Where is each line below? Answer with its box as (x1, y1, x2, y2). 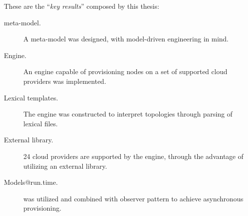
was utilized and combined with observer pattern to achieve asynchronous (23, 193, 244, 203)
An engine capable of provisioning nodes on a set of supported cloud (23, 66, 228, 77)
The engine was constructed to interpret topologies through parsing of (23, 109, 233, 119)
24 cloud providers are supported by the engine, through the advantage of (23, 151, 244, 161)
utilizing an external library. (23, 160, 107, 171)
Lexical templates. (4, 92, 58, 102)
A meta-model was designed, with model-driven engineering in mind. (23, 34, 229, 44)
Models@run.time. (4, 177, 58, 187)
